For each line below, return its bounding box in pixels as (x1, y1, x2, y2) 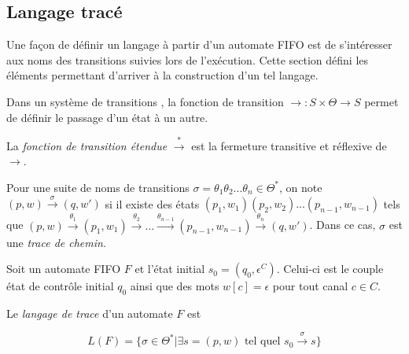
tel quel (244, 336, 281, 348)
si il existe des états (105, 195, 200, 212)
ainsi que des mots (130, 278, 219, 294)
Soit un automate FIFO (6, 260, 121, 277)
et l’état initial (134, 260, 205, 277)
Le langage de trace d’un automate (6, 304, 173, 321)
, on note (279, 179, 322, 195)
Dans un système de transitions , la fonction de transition (6, 93, 284, 109)
